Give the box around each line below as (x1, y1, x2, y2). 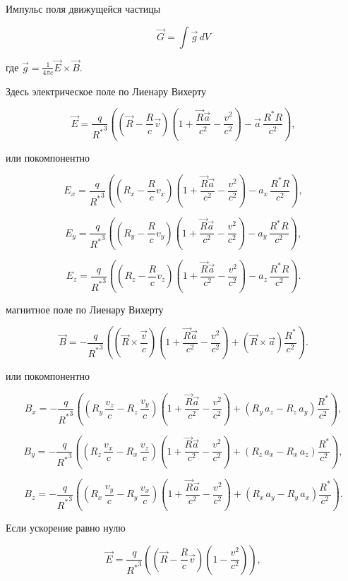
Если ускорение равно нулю (6, 520, 126, 535)
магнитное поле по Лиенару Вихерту (6, 301, 164, 316)
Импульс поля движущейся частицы (6, 1, 161, 16)
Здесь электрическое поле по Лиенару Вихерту (6, 83, 207, 98)
